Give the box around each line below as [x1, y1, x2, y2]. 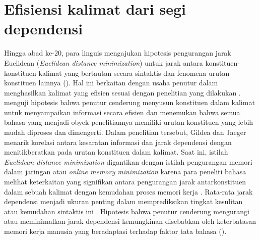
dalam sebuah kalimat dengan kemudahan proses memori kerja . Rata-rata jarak [4, 186, 253, 197]
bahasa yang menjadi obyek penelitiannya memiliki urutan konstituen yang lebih [4, 117, 253, 127]
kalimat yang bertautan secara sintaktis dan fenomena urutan [38, 67, 230, 78]
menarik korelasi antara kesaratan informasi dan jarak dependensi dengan [4, 136, 232, 147]
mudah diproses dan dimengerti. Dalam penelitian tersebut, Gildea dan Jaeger [4, 127, 246, 137]
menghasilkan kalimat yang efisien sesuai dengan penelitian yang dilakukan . [4, 87, 241, 98]
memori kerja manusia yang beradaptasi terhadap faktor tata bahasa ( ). [4, 226, 227, 236]
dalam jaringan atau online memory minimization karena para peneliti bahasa [4, 166, 246, 177]
